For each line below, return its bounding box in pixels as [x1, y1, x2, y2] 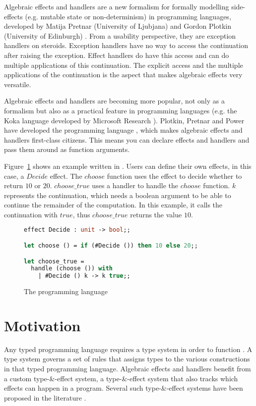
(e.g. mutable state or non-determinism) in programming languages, [25, 11, 231, 21]
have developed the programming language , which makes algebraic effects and [4, 125, 243, 135]
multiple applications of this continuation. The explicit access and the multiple [4, 59, 243, 70]
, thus [72, 209, 90, 219]
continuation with [4, 209, 58, 219]
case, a [4, 170, 24, 181]
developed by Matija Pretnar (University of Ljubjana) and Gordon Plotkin [4, 21, 231, 31]
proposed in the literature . [4, 392, 86, 403]
